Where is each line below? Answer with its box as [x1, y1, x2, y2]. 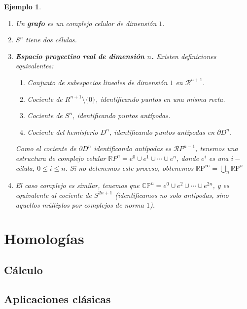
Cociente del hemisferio [27, 126, 98, 137]
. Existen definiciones [151, 51, 216, 61]
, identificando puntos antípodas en [109, 126, 215, 137]
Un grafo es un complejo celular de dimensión [15, 18, 157, 28]
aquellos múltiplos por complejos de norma [15, 199, 144, 210]
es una [209, 153, 229, 163]
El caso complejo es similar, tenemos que [15, 180, 140, 190]
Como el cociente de [15, 143, 76, 154]
